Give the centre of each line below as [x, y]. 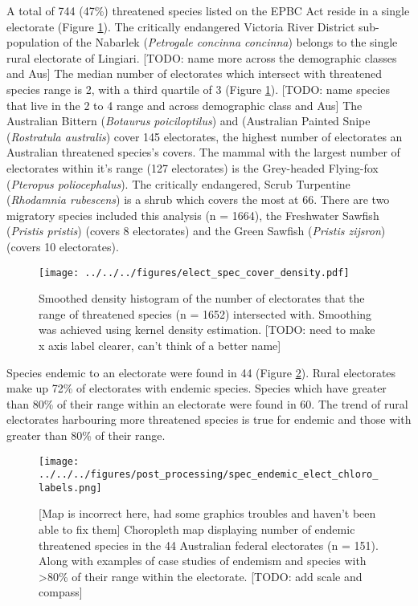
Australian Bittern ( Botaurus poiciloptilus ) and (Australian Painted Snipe [189, 121]
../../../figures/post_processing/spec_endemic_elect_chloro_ [209, 475]
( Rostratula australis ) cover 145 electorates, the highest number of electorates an [205, 136]
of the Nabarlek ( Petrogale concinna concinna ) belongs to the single [230, 42]
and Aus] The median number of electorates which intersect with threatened [195, 73]
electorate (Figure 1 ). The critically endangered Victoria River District [181, 26]
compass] [61, 592]
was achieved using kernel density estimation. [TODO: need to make [207, 329]
